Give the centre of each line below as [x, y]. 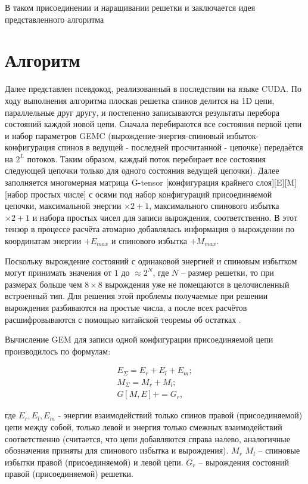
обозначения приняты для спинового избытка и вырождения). [117, 450]
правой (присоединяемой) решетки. [69, 474]
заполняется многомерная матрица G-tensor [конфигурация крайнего [129, 182]
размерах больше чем [43, 284]
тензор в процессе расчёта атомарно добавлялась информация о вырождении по [150, 229]
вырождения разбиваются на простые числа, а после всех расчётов [126, 307]
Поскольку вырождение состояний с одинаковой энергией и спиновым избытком [151, 261]
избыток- [243, 135]
